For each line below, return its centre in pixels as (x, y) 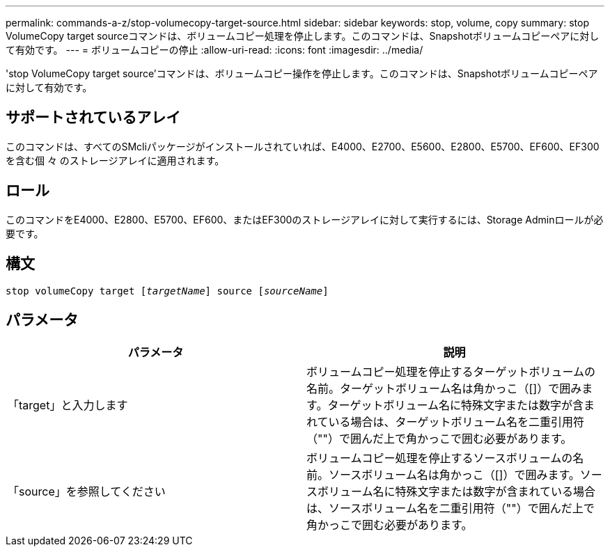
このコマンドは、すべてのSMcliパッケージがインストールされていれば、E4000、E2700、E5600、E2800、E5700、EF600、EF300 (303, 146)
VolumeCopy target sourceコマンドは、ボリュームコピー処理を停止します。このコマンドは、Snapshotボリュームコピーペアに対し (303, 36)
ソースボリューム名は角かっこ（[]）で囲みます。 (454, 475)
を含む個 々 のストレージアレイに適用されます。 (115, 160)
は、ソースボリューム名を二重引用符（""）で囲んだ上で (451, 508)
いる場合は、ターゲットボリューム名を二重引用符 (456, 422)
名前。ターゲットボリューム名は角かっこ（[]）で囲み (444, 389)
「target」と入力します (68, 405)
